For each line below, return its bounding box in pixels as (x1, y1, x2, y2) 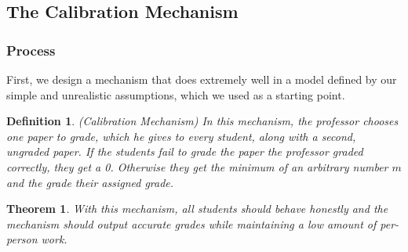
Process (6, 40, 56, 59)
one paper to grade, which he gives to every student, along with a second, (6, 128, 356, 144)
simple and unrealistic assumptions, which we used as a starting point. (6, 86, 345, 103)
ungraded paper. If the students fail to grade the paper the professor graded (6, 143, 363, 160)
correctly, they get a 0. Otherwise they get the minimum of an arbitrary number (6, 158, 388, 175)
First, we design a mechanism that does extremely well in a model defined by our (6, 71, 397, 87)
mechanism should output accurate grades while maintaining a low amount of (6, 215, 377, 232)
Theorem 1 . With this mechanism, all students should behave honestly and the (6, 200, 388, 217)
